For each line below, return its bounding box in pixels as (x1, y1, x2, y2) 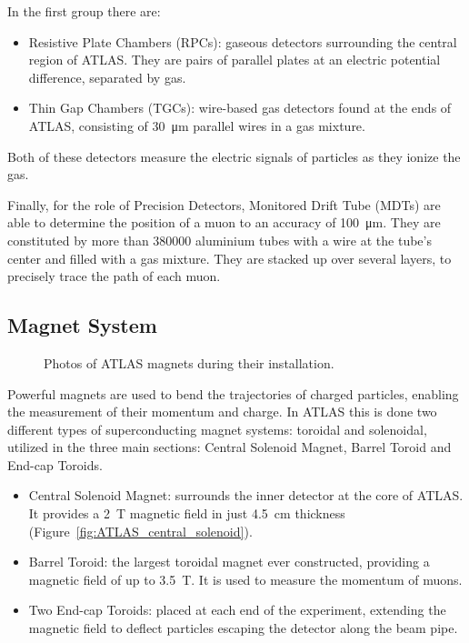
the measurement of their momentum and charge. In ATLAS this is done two (7, 402, 437, 421)
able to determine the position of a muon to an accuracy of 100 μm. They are (7, 213, 441, 232)
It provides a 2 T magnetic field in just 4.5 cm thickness (28, 504, 345, 523)
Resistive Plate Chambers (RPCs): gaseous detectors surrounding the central (28, 32, 457, 51)
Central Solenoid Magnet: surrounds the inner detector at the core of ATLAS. (28, 486, 464, 505)
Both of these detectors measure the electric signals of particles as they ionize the (7, 146, 461, 166)
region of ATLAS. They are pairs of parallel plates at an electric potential (28, 50, 441, 69)
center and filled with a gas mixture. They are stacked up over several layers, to (7, 248, 452, 267)
